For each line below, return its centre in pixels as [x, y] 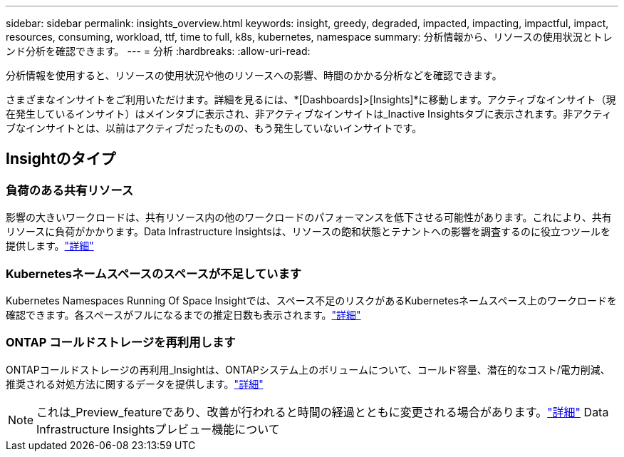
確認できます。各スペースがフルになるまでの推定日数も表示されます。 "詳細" [183, 314]
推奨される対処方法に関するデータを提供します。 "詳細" [135, 384]
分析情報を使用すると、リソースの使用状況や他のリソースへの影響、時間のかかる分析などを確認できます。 [254, 75]
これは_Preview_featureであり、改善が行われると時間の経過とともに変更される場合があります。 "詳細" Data [323, 412]
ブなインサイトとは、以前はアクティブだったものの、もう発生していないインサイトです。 [214, 128]
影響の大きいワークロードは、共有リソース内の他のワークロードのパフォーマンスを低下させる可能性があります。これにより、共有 [309, 217]
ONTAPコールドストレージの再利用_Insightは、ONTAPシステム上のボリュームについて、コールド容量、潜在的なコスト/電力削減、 [308, 369]
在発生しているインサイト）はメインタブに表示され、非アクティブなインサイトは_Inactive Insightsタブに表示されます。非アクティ [309, 114]
